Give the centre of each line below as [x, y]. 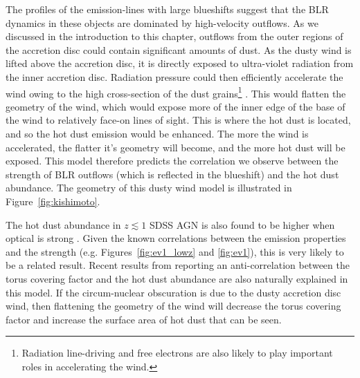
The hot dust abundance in [63, 224]
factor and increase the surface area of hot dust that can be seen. [144, 319]
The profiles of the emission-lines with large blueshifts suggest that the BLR [167, 9]
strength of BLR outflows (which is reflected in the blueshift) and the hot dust [172, 174]
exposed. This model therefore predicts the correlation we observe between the [172, 161]
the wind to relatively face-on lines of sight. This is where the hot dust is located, [178, 120]
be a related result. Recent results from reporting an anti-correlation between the [178, 265]
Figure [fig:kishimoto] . [53, 201]
